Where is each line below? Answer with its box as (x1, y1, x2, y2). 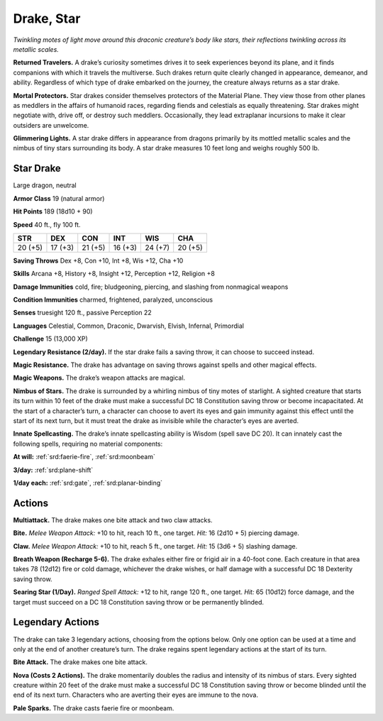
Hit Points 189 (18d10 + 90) (13, 207, 93, 216)
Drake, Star (13, 11, 81, 26)
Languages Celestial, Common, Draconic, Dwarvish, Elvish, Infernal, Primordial (13, 321, 245, 330)
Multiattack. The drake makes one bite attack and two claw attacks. (13, 515, 213, 524)
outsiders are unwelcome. (13, 121, 89, 129)
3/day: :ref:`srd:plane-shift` (13, 466, 94, 474)
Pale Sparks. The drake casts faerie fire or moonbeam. (13, 703, 174, 712)
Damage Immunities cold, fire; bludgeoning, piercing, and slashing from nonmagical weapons (13, 282, 289, 291)
